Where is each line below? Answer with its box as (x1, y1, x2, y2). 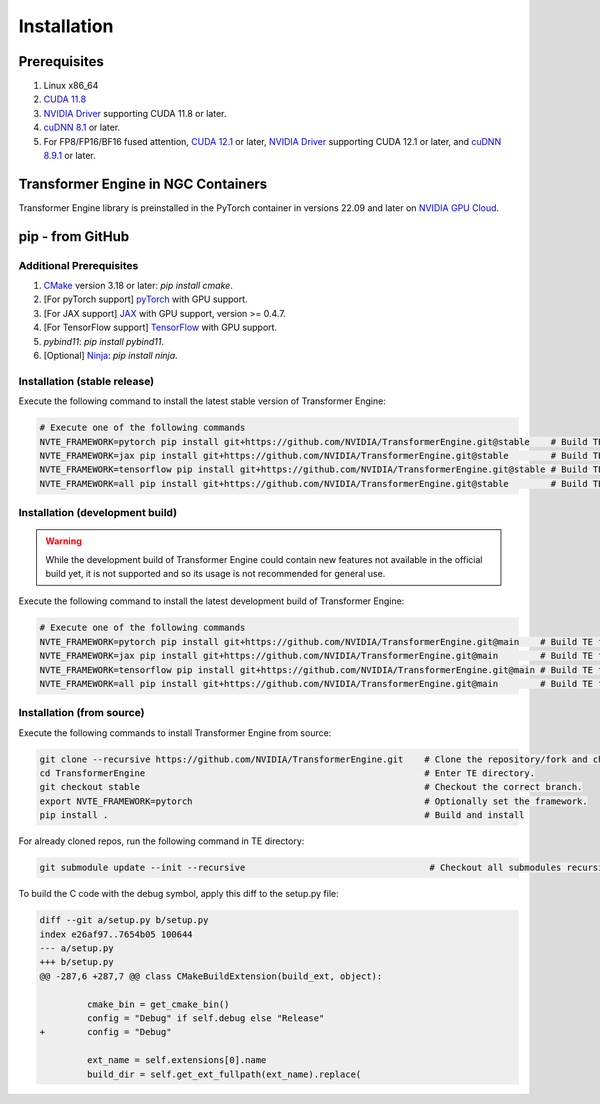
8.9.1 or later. (43, 150, 96, 162)
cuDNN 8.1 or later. (43, 121, 121, 134)
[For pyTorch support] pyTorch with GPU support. (43, 293, 249, 305)
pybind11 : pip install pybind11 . (43, 335, 165, 347)
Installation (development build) (18, 506, 178, 520)
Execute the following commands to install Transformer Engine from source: (18, 726, 332, 739)
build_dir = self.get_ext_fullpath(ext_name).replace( (86, 1068, 362, 1080)
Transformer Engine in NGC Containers (18, 175, 268, 192)
